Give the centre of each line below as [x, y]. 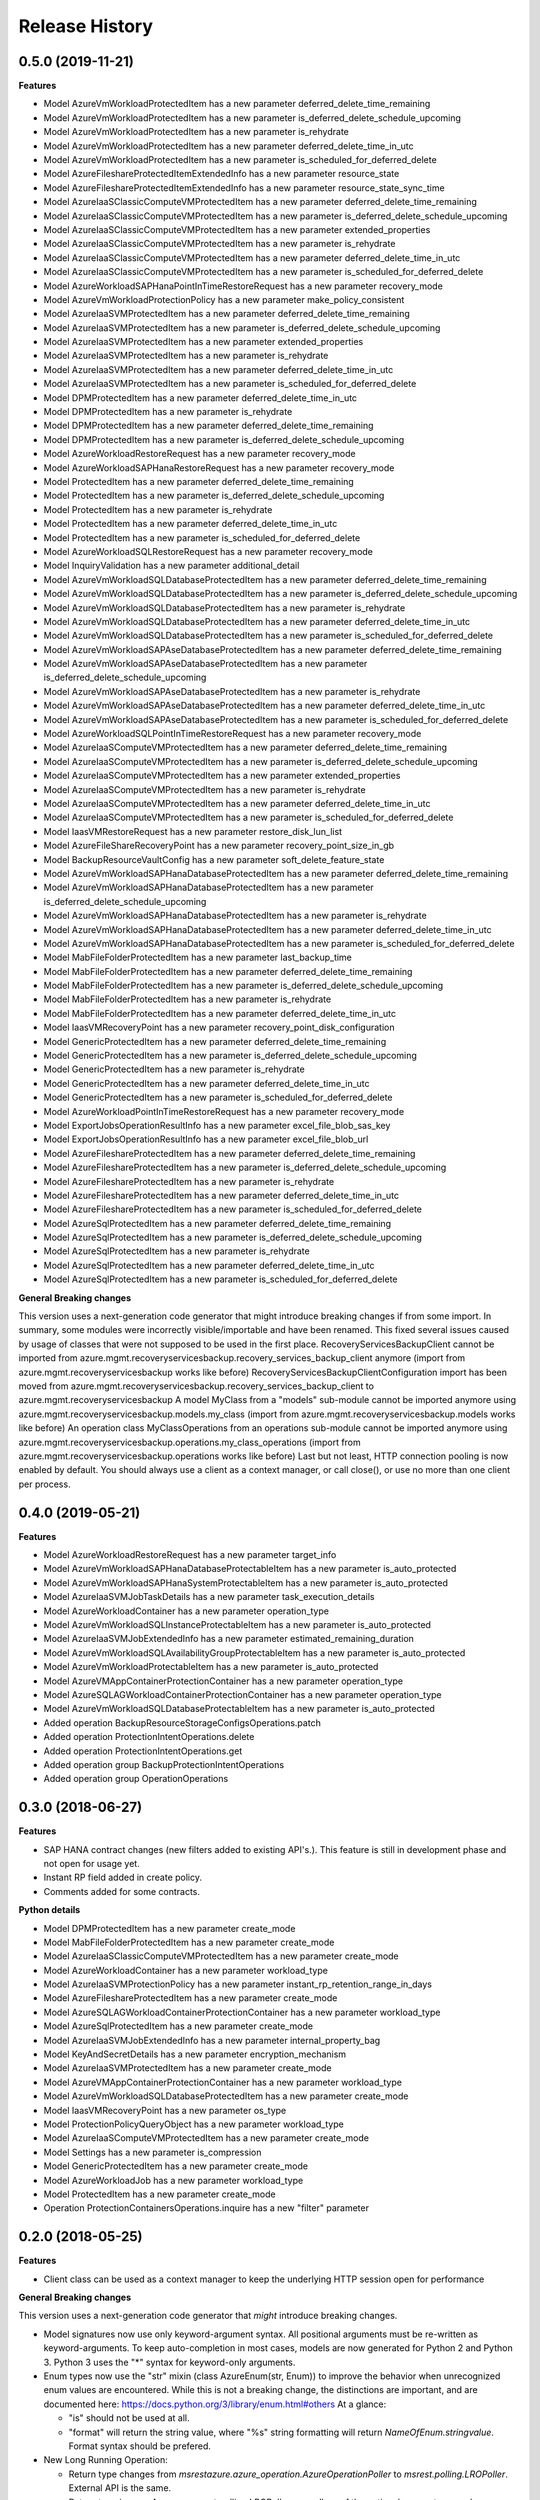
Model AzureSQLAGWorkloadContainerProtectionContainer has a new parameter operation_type [242, 1694]
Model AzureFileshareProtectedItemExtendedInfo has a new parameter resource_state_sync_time [244, 187]
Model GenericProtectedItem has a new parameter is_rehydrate [174, 1069]
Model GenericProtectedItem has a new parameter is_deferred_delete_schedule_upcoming [230, 1056]
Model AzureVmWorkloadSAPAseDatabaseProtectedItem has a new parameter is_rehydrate [232, 691]
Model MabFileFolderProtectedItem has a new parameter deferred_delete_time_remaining [228, 971]
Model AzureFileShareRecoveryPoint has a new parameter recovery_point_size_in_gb [219, 846]
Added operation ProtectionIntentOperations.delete [149, 1737]
